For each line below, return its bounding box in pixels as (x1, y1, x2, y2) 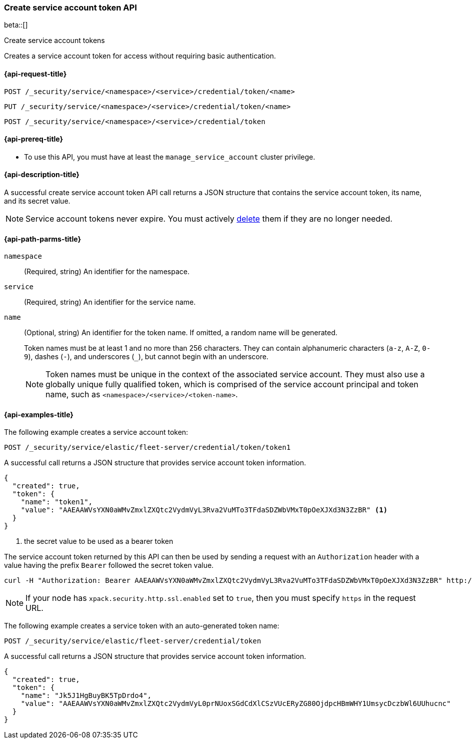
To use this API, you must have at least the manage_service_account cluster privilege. (24, 152, 315, 161)
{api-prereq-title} (4, 135, 63, 144)
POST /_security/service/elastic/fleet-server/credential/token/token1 (4, 443, 291, 452)
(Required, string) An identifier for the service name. (24, 298, 196, 307)
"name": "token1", (20, 498, 93, 506)
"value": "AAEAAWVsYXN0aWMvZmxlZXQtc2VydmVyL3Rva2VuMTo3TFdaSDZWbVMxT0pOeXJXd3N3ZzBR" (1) (20, 506, 388, 514)
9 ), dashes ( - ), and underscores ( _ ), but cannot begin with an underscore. (24, 352, 268, 361)
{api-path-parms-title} (4, 234, 81, 243)
